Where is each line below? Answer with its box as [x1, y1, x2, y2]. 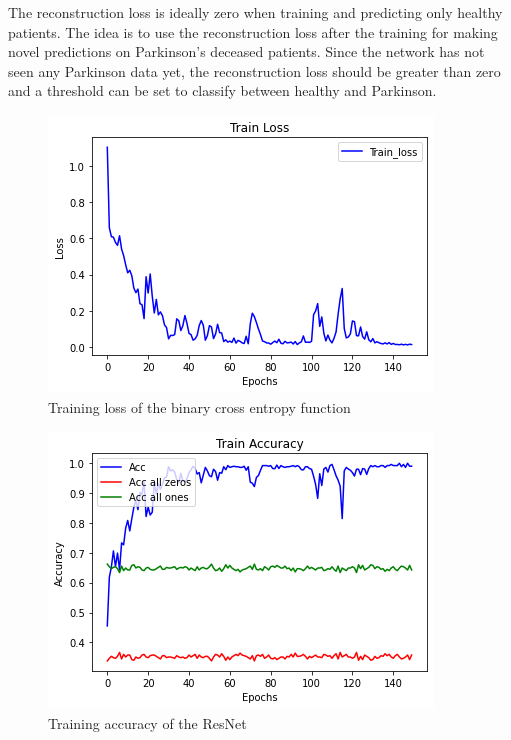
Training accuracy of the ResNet [48, 712, 247, 733]
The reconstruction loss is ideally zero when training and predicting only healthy [8, 2, 503, 22]
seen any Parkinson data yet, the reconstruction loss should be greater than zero [8, 60, 501, 81]
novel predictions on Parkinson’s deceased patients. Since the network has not [8, 41, 485, 62]
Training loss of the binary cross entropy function [48, 396, 351, 417]
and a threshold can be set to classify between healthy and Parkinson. [8, 80, 437, 101]
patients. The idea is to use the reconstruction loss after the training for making [8, 21, 498, 42]
